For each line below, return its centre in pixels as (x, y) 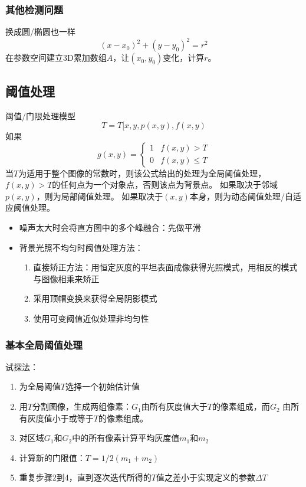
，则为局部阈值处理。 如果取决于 (100, 196)
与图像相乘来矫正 (66, 278)
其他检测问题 (34, 9)
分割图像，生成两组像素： (82, 406)
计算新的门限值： (52, 457)
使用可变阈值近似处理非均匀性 (91, 318)
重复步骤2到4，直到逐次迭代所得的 (85, 477)
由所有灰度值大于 (174, 406)
